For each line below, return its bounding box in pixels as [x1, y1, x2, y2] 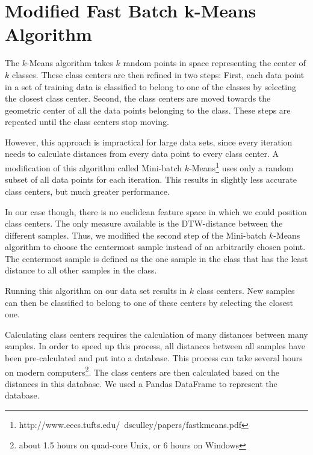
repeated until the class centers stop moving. [5, 115, 169, 128]
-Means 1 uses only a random [189, 160, 294, 174]
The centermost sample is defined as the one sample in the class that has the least [5, 252, 308, 264]
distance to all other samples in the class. [5, 264, 157, 276]
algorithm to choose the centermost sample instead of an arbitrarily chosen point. [5, 240, 306, 253]
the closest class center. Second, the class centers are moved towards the [5, 92, 271, 105]
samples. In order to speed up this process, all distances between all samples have [5, 340, 305, 352]
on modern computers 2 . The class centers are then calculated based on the [5, 364, 279, 378]
